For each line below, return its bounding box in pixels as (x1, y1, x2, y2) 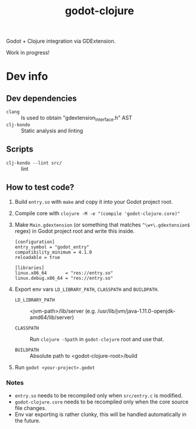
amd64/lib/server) (29, 313, 74, 321)
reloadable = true (14, 254, 60, 260)
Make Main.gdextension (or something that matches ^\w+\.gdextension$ (14, 221, 191, 228)
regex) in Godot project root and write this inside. (14, 227, 135, 235)
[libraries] (14, 265, 44, 271)
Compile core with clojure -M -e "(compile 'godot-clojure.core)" (14, 209, 181, 217)
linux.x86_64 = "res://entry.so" (14, 270, 114, 276)
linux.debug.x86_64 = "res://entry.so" (14, 275, 114, 281)
